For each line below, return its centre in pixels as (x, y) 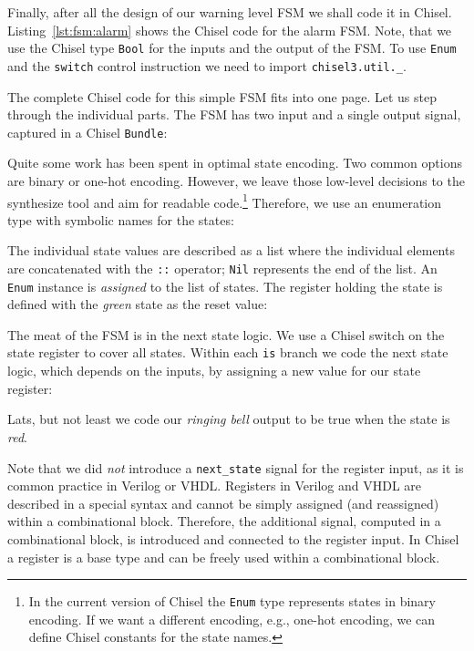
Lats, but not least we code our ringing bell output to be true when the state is (229, 419)
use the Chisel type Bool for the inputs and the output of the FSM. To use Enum (232, 48)
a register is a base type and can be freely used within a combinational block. (224, 557)
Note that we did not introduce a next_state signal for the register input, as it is (236, 467)
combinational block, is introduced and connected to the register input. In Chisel (233, 538)
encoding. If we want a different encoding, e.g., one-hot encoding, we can (232, 619)
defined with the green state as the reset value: (138, 304)
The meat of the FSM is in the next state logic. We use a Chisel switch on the (226, 334)
